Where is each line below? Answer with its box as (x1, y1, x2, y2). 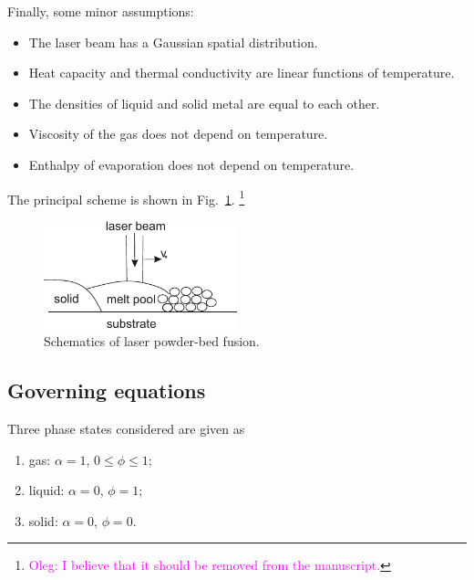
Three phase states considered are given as (7, 419, 245, 438)
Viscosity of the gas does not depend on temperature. (28, 124, 328, 143)
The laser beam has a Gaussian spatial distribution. (28, 32, 318, 51)
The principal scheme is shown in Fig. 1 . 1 (7, 186, 245, 208)
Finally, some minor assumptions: (7, 2, 194, 20)
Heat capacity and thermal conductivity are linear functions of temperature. (28, 63, 455, 82)
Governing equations (7, 376, 206, 405)
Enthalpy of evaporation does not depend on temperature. (28, 154, 355, 174)
